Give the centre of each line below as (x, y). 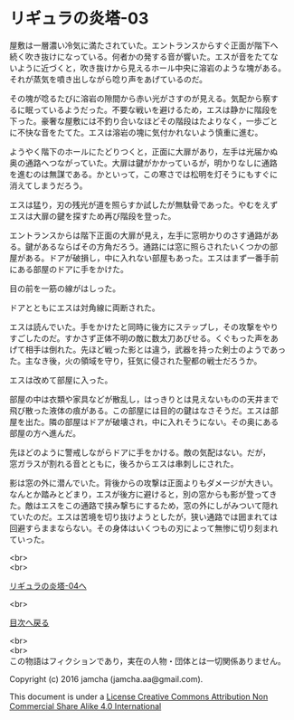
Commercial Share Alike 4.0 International (85, 706)
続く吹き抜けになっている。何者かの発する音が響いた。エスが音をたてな (144, 56)
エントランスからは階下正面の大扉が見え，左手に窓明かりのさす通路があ (144, 235)
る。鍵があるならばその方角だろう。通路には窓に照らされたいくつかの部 (144, 246)
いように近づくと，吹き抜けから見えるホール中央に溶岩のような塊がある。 (148, 68)
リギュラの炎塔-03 (79, 19)
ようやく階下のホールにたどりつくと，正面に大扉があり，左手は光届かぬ (144, 151)
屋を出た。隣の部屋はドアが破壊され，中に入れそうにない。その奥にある (144, 422)
